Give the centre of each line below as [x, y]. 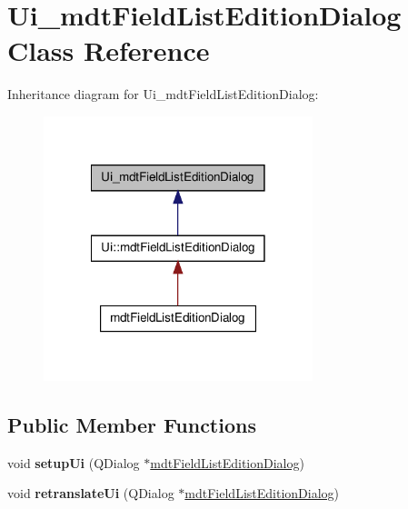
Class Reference [109, 50]
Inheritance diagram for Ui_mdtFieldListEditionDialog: [163, 94]
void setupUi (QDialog [74, 462]
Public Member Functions [132, 424]
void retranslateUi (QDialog [91, 493]
